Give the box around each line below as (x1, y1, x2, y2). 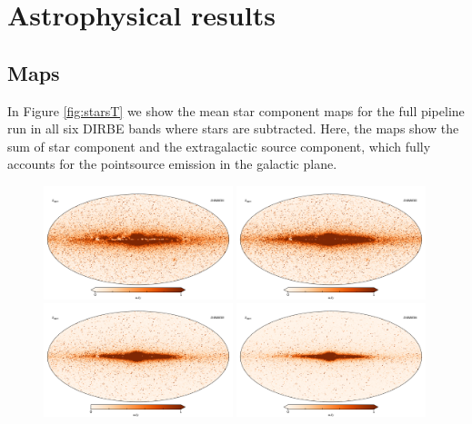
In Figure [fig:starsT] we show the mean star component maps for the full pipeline (7, 101, 465, 120)
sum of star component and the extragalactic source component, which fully (7, 136, 431, 155)
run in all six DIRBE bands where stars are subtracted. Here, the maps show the (7, 119, 459, 138)
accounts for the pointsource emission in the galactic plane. (7, 154, 337, 173)
